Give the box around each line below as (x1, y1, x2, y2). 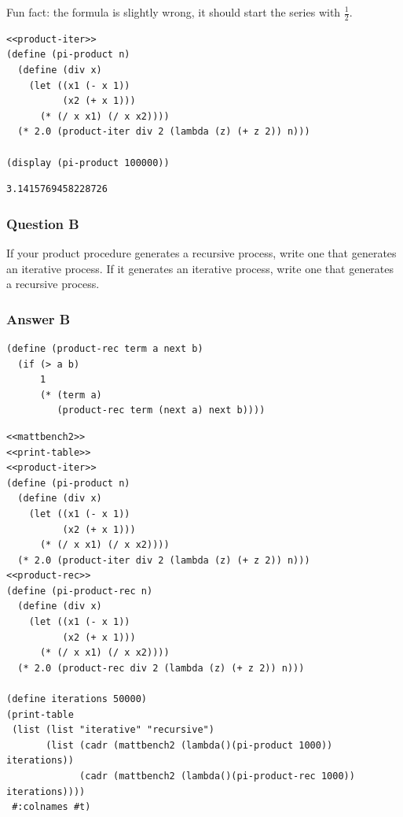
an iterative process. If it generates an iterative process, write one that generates (6, 260, 394, 276)
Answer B (6, 309, 71, 328)
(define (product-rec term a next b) (6, 342, 203, 354)
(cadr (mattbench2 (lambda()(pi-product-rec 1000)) (79, 771, 355, 782)
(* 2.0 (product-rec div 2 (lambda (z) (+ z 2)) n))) (17, 662, 305, 674)
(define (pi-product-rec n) (6, 585, 153, 597)
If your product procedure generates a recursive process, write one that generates (6, 244, 397, 261)
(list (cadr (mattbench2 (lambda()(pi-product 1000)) (46, 739, 333, 751)
